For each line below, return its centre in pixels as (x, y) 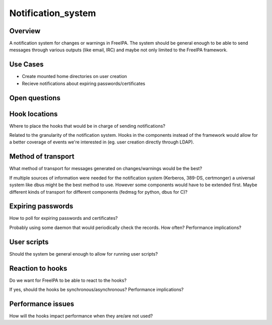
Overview (25, 31)
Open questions (35, 98)
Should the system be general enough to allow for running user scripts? (84, 254)
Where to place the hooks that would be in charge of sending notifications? (87, 126)
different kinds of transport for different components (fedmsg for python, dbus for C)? (98, 192)
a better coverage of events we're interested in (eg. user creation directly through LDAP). (102, 142)
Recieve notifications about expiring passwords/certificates (84, 84)
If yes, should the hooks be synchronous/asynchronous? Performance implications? (96, 290)
